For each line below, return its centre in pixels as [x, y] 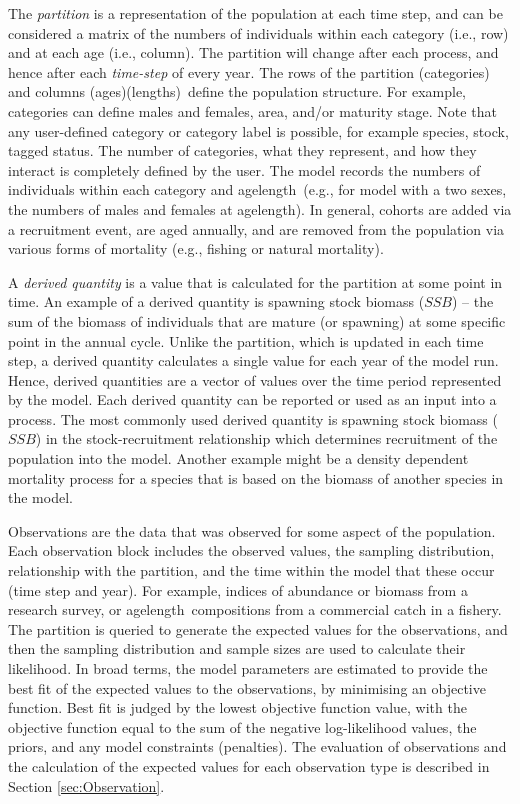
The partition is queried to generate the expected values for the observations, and [258, 628]
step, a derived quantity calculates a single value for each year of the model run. [253, 360]
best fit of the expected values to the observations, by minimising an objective [247, 687]
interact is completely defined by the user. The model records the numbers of [244, 169]
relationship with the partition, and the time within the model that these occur [251, 570]
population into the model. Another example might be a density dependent [238, 458]
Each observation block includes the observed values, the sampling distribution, [251, 550]
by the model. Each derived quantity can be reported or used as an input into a [252, 399]
